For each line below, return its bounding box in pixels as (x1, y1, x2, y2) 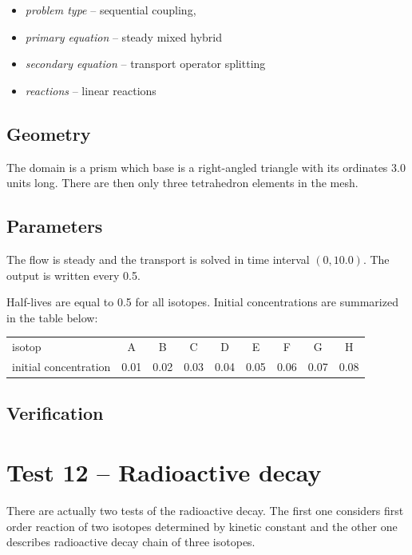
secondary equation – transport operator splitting (25, 55, 266, 72)
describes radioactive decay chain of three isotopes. (6, 533, 256, 550)
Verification (6, 401, 104, 425)
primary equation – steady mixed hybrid (25, 28, 222, 45)
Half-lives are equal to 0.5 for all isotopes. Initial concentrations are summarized (6, 293, 398, 310)
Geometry (6, 121, 91, 146)
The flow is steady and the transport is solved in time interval (6, 250, 310, 267)
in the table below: (6, 309, 98, 325)
